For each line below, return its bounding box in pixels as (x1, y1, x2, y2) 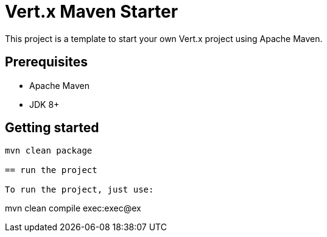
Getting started (5, 120, 99, 136)
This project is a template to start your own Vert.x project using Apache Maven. (5, 33, 323, 44)
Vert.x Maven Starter (5, 1, 178, 22)
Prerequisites (5, 54, 88, 70)
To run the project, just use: (5, 185, 154, 195)
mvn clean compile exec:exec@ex (5, 203, 141, 214)
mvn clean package (5, 146, 93, 156)
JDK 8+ (29, 99, 60, 110)
